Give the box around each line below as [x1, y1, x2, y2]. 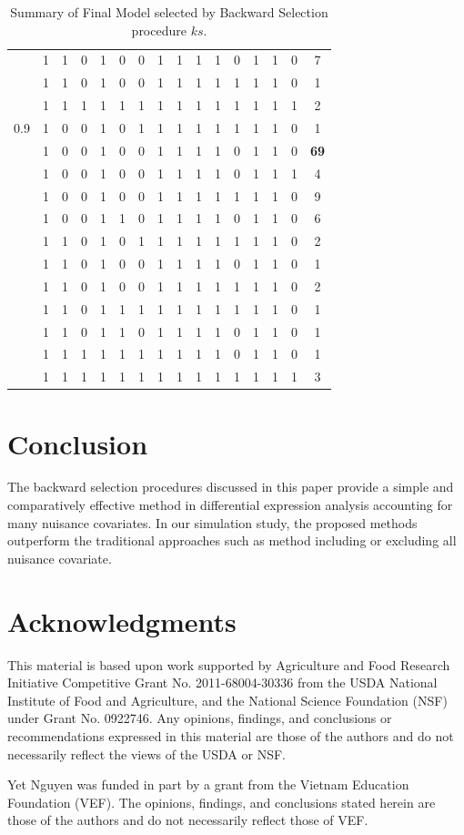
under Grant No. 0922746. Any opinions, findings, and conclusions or [7, 708, 392, 728]
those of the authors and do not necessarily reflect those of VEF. [7, 810, 368, 830]
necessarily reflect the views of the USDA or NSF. [7, 744, 286, 763]
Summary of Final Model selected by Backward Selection [10, 3, 328, 21]
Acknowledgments [7, 602, 237, 639]
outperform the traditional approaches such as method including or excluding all [7, 531, 457, 550]
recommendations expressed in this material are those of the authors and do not [7, 726, 454, 745]
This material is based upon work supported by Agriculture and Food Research [7, 655, 450, 674]
